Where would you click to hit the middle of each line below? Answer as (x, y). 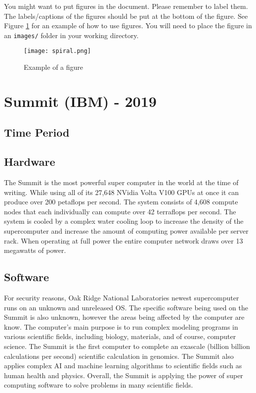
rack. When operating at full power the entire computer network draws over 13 (124, 240)
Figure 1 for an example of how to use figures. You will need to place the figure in (128, 25)
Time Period (37, 132)
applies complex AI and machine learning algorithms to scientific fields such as (123, 366)
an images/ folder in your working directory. (71, 35)
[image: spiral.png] (58, 51)
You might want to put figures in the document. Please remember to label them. (126, 6)
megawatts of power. (35, 250)
